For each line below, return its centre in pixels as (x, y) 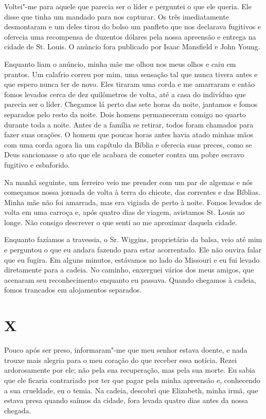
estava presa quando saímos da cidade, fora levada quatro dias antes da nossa (126, 400)
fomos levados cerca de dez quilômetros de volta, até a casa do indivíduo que (125, 94)
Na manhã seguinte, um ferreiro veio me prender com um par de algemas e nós (129, 182)
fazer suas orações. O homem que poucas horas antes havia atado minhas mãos (129, 134)
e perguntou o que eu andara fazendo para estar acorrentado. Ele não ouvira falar (133, 250)
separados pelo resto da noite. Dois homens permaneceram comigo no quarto (125, 114)
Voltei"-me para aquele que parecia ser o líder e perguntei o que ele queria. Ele (128, 6)
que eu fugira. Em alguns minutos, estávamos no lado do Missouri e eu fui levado (132, 259)
